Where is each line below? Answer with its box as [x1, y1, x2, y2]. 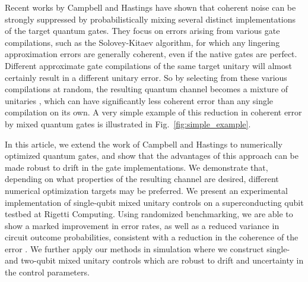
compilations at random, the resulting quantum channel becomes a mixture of [5, 83, 288, 95]
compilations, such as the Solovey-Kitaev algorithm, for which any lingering [5, 36, 280, 48]
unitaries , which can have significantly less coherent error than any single [5, 94, 274, 106]
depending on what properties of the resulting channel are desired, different [5, 173, 279, 185]
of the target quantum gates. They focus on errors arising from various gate [5, 24, 280, 37]
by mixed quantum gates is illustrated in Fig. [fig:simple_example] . [5, 117, 251, 130]
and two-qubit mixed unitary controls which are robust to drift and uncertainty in [5, 254, 304, 267]
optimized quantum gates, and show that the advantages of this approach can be [5, 149, 299, 162]
